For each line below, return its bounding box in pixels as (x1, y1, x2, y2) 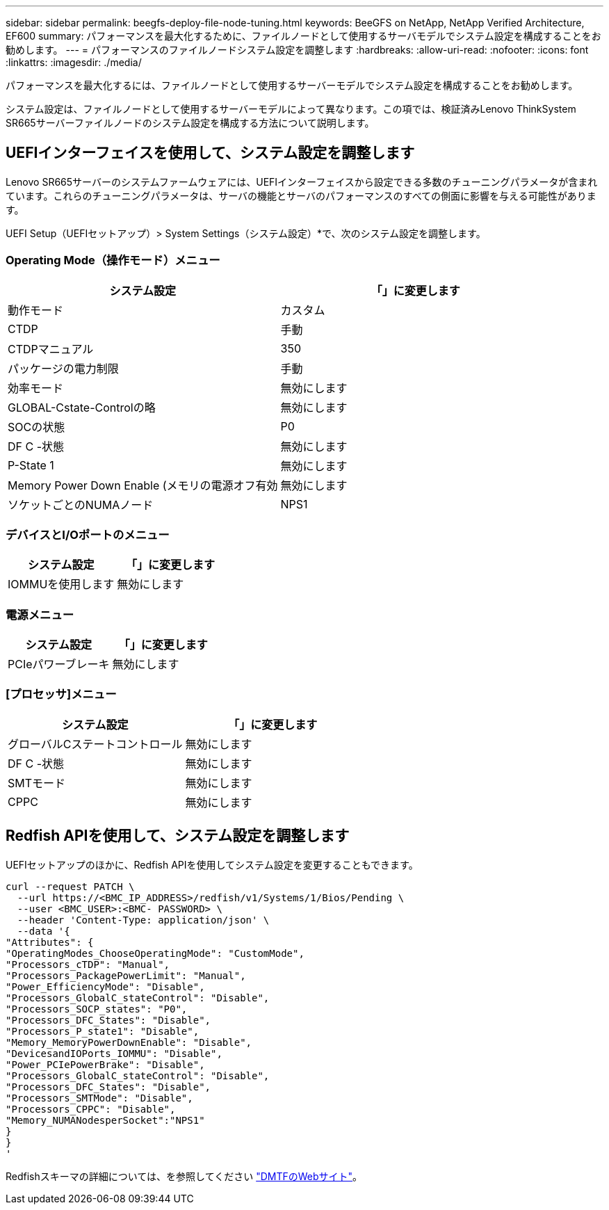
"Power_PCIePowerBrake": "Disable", (6, 1058, 205, 1070)
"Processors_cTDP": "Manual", (6, 958, 170, 970)
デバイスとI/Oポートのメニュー (6, 527, 170, 542)
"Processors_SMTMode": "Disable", (6, 1092, 193, 1104)
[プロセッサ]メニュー (6, 687, 117, 702)
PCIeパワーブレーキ (8, 657, 110, 672)
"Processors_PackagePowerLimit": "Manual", (6, 969, 246, 981)
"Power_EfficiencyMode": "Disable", (6, 981, 205, 992)
